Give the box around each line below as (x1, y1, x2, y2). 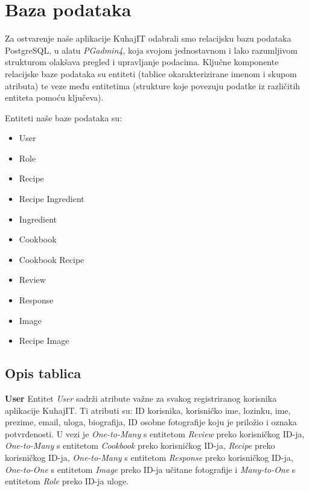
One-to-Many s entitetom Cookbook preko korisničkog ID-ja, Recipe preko (5, 439, 275, 452)
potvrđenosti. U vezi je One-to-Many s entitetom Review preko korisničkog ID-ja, (5, 427, 305, 440)
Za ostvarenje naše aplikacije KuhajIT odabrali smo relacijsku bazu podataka (5, 32, 291, 45)
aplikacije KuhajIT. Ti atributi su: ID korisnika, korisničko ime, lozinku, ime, (5, 404, 291, 416)
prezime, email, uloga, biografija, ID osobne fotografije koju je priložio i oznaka (5, 416, 297, 428)
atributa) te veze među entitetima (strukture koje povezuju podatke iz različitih (5, 79, 301, 92)
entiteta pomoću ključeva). (5, 91, 104, 104)
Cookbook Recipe (19, 253, 84, 265)
